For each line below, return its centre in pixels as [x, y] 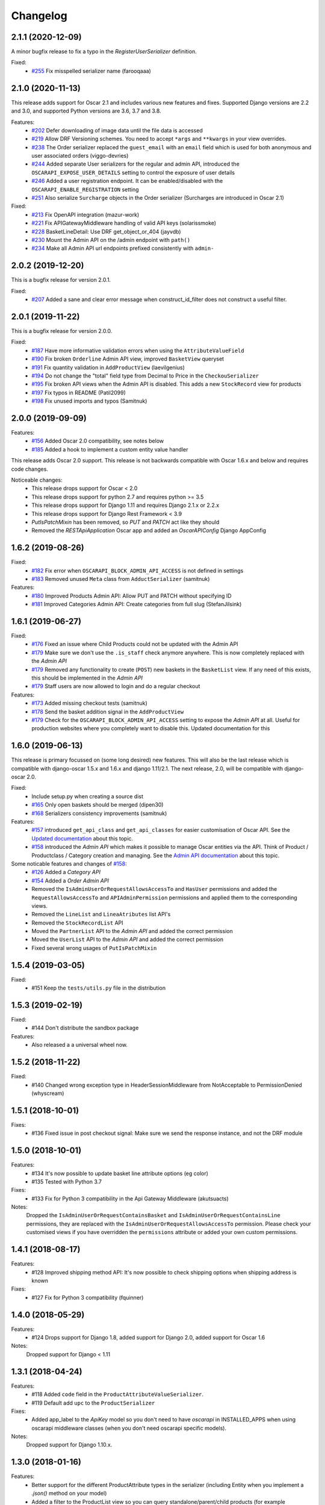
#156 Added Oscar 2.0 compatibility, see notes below [98, 441]
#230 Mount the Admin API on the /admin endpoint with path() [111, 240]
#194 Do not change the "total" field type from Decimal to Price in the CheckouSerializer [145, 376]
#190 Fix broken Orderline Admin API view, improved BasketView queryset [128, 359]
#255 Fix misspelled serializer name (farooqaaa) [91, 71]
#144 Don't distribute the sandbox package [85, 1028]
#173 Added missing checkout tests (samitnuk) [89, 703]
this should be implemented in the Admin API [87, 678]
